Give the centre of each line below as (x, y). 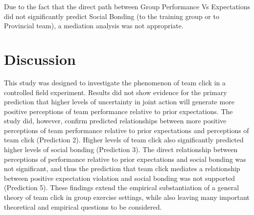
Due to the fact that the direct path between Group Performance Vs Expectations (127, 6)
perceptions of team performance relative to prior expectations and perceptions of (127, 130)
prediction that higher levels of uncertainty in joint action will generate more (119, 102)
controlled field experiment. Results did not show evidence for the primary (115, 92)
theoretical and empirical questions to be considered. (83, 206)
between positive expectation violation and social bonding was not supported (120, 178)
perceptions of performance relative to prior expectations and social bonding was (125, 159)
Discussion (40, 59)
